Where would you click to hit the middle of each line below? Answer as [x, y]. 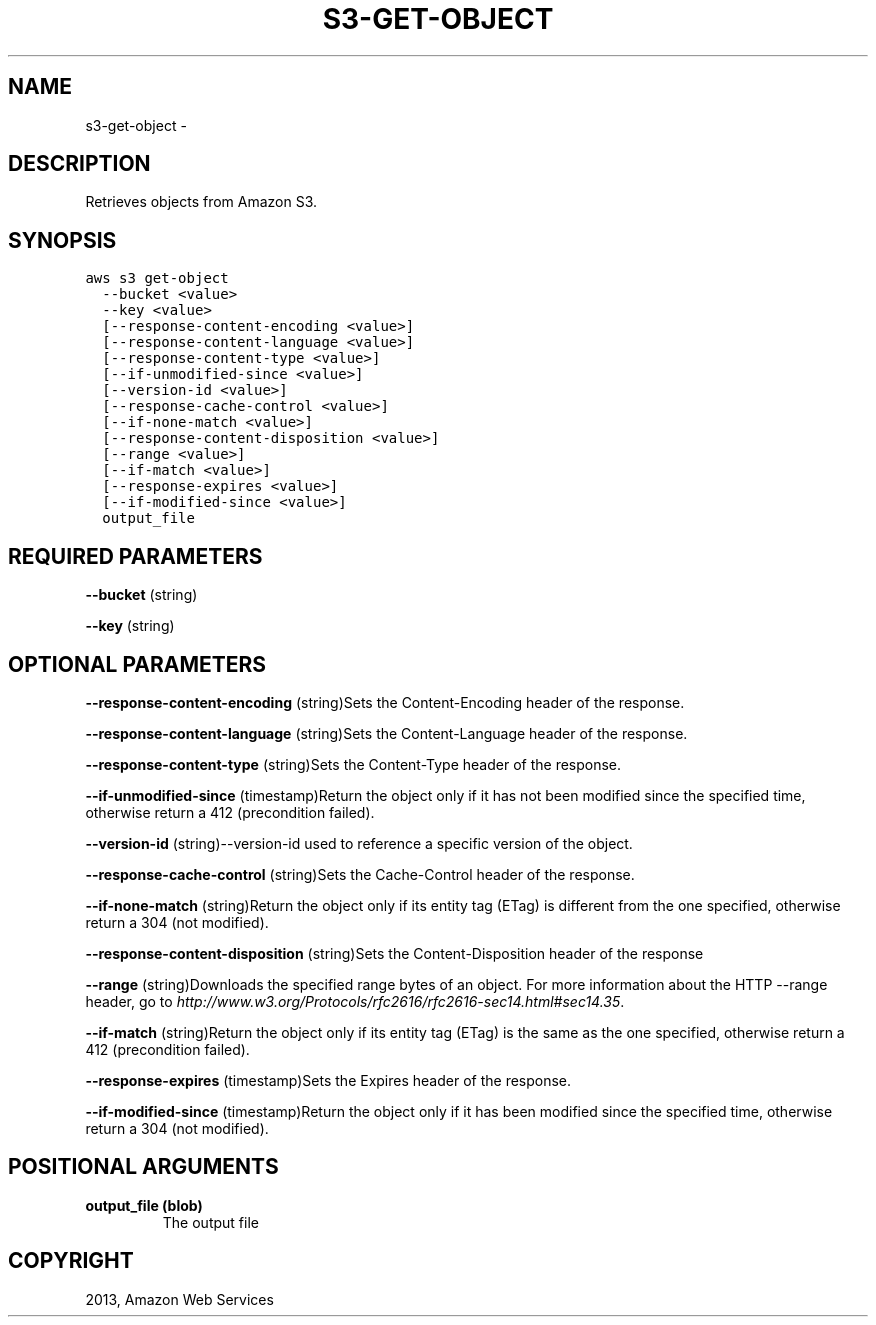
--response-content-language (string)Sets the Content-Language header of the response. [386, 733]
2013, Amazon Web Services [179, 1299]
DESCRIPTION [79, 164]
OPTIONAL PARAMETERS [137, 664]
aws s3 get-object [157, 278]
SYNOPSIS [62, 240]
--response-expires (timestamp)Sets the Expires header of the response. [328, 1080]
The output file [210, 1222]
